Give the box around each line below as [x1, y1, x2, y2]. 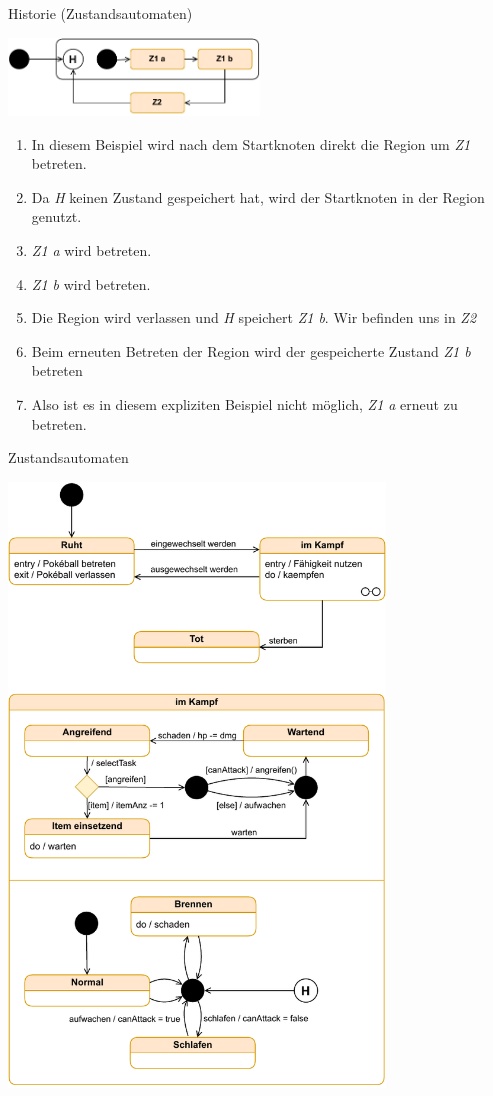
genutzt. [31, 206, 82, 227]
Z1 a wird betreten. [31, 240, 152, 260]
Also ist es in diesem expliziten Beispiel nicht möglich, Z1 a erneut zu [31, 393, 458, 414]
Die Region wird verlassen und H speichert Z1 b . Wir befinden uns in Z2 [31, 307, 477, 328]
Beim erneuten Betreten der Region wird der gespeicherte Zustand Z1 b [31, 340, 471, 361]
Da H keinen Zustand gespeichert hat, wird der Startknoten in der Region [31, 186, 485, 207]
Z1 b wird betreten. [31, 273, 151, 294]
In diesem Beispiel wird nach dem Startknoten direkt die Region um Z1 [31, 133, 471, 154]
